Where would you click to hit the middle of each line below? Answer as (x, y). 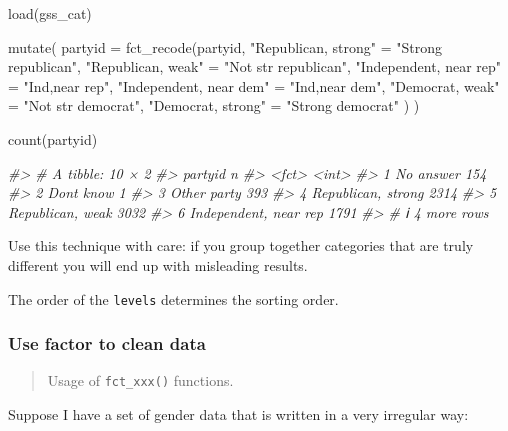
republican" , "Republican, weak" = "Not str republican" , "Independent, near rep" (255, 66)
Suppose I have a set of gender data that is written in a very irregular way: (238, 414)
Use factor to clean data (107, 343)
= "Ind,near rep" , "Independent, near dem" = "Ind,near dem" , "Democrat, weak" (254, 85)
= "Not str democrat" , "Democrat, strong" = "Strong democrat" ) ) (214, 105)
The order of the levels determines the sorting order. (173, 298)
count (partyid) (53, 138)
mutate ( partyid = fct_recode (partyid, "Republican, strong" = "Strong (225, 46)
